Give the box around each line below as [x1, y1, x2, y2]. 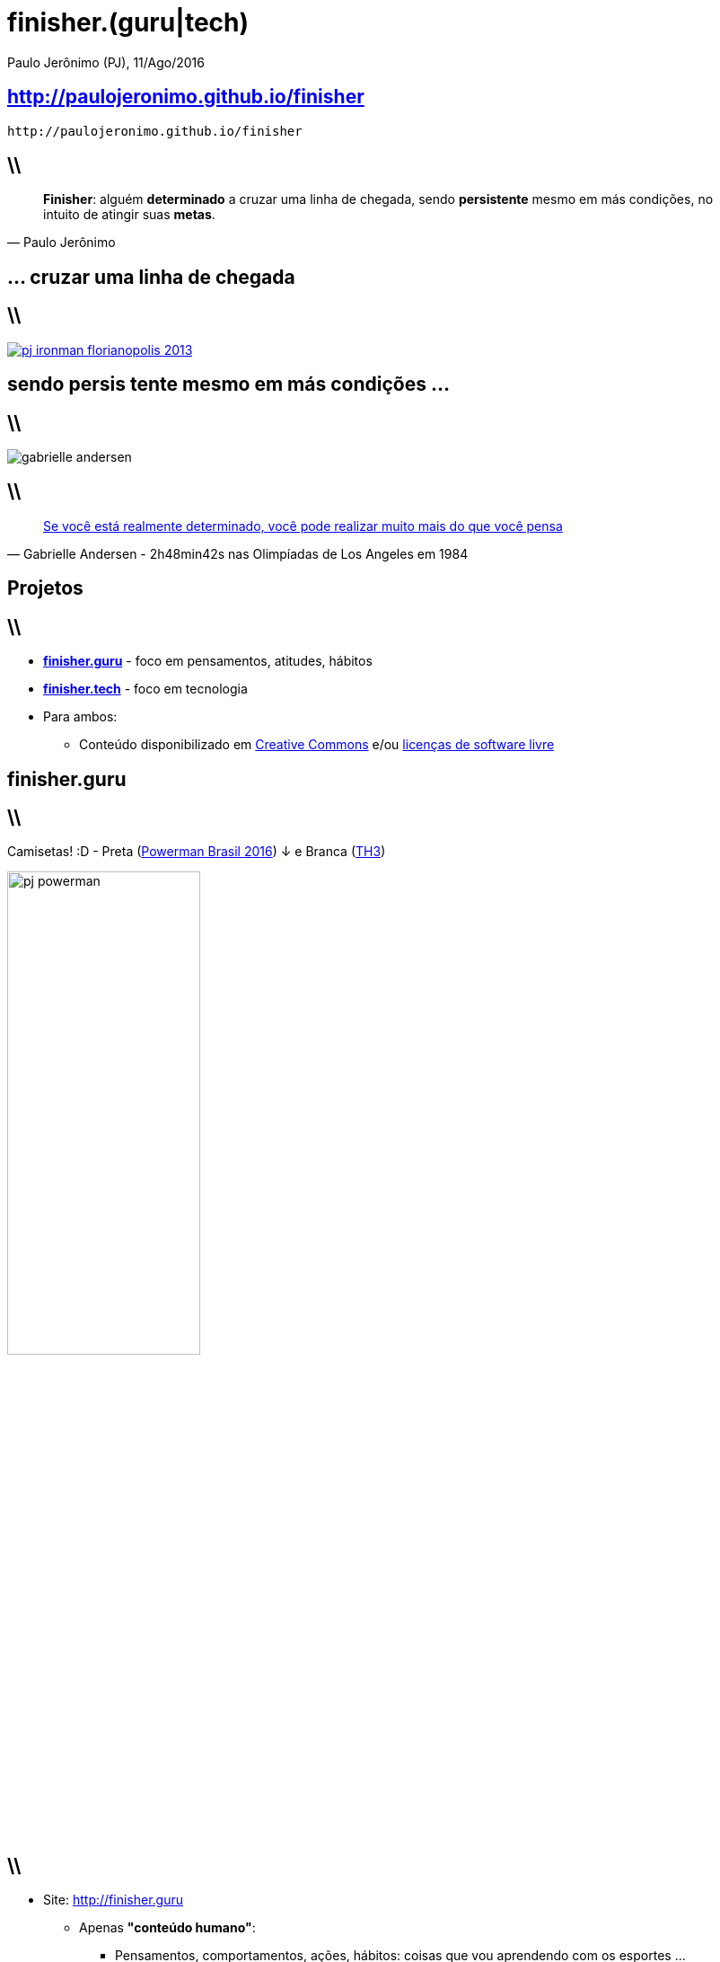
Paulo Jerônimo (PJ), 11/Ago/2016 [7, 54, 205, 70]
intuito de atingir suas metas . [43, 207, 215, 223]
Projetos [7, 577, 83, 600]
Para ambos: [43, 709, 118, 725]
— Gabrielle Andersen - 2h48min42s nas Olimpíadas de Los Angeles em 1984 [7, 545, 469, 561]
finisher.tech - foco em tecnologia [43, 681, 248, 697]
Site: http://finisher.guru [43, 1892, 183, 1908]
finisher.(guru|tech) [7, 7, 250, 38]
